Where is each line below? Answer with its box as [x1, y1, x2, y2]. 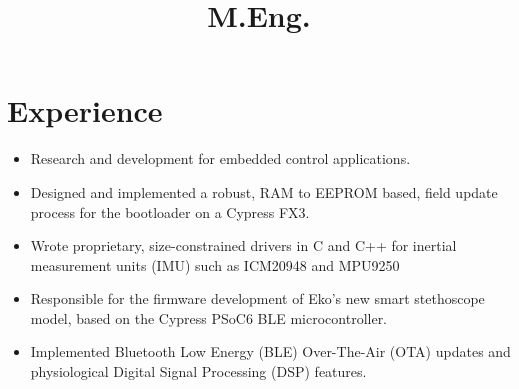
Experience [7, 90, 163, 131]
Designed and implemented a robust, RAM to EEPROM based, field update [30, 181, 498, 202]
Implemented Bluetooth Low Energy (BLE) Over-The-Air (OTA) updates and [30, 341, 511, 362]
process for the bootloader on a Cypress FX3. [30, 201, 310, 222]
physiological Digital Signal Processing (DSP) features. [30, 361, 367, 382]
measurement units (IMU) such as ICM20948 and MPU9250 [30, 254, 400, 275]
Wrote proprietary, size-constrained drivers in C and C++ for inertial [30, 235, 457, 256]
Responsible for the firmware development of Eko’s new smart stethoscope [30, 288, 485, 309]
